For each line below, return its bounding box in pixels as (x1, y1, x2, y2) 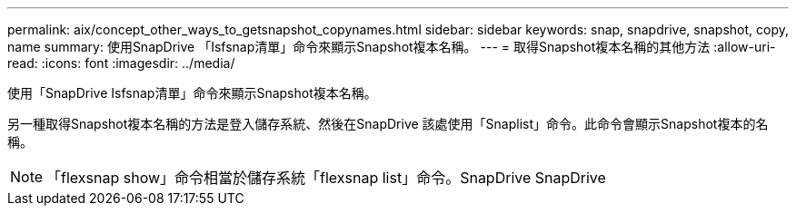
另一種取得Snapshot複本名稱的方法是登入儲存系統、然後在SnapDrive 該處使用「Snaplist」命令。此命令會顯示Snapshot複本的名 (7, 116, 769, 131)
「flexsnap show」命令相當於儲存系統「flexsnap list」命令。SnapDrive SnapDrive (46, 169, 606, 187)
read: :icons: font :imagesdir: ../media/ (7, 55, 235, 71)
